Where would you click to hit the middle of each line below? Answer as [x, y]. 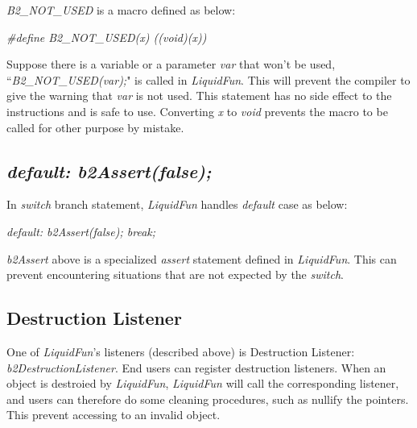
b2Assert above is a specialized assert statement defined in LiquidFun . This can [202, 258]
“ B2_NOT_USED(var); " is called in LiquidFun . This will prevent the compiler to [208, 79]
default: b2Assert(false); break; [81, 231]
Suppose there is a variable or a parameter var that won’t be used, [171, 64]
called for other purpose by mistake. [95, 127]
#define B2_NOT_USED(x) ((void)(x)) [107, 37]
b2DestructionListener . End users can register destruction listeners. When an [196, 367]
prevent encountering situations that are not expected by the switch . [175, 274]
